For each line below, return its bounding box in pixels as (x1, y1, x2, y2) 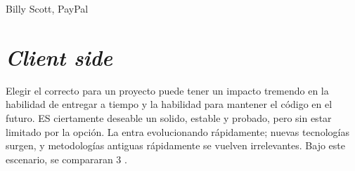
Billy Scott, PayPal (6, 1, 89, 15)
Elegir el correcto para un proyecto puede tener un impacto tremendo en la (6, 83, 329, 97)
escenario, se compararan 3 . (6, 151, 127, 166)
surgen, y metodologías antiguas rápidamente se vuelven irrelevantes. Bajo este (6, 138, 345, 153)
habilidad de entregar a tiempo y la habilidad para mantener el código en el (6, 97, 333, 111)
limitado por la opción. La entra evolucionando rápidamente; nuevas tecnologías (6, 124, 349, 139)
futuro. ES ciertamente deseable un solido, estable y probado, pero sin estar (6, 110, 332, 125)
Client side (6, 42, 112, 71)
